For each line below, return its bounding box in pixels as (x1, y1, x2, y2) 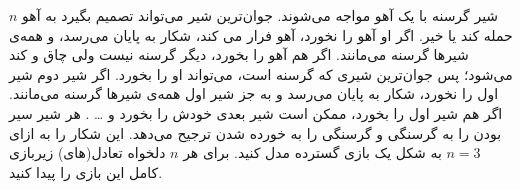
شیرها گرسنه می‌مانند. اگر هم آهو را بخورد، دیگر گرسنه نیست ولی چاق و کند (9, 44, 469, 65)
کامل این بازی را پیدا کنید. (9, 161, 163, 182)
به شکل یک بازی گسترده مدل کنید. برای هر (183, 142, 442, 163)
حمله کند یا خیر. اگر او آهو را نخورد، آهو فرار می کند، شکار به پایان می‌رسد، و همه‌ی (9, 24, 513, 45)
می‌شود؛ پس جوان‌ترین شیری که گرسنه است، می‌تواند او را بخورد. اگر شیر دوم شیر (9, 63, 513, 84)
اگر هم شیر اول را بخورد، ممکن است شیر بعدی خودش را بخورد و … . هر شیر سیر (9, 102, 503, 123)
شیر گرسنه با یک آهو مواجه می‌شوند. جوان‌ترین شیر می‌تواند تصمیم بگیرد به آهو (22, 5, 499, 25)
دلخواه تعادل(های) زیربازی (9, 142, 166, 163)
